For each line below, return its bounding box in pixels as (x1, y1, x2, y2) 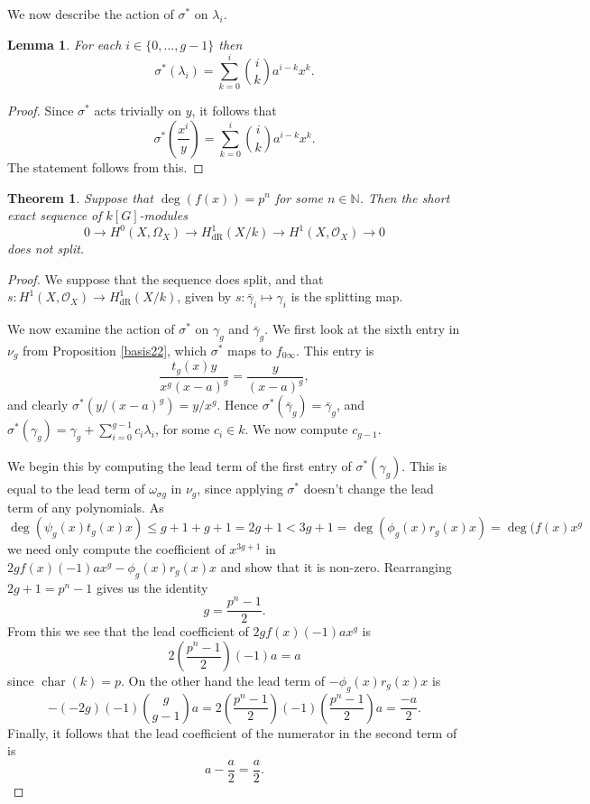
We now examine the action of (7, 319, 175, 338)
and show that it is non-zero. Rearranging (220, 557, 452, 576)
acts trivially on (94, 101, 182, 120)
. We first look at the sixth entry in (264, 319, 460, 338)
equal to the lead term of (7, 479, 145, 498)
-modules (139, 206, 188, 225)
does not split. (7, 239, 85, 258)
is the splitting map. (290, 287, 403, 306)
